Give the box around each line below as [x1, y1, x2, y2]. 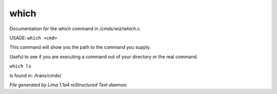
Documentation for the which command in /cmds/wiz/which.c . [9, 26, 141, 32]
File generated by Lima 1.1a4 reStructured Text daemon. [9, 82, 128, 88]
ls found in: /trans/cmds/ [9, 72, 62, 79]
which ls [9, 63, 32, 69]
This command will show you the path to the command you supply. [9, 44, 151, 51]
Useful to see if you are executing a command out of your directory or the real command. [9, 54, 198, 60]
